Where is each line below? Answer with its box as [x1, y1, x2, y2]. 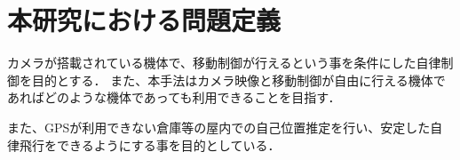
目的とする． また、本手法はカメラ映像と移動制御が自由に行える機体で [31, 70, 446, 89]
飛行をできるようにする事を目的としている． [19, 135, 281, 154]
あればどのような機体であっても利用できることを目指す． [7, 88, 341, 107]
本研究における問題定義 [7, 2, 282, 38]
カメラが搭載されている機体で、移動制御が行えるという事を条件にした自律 [7, 53, 441, 72]
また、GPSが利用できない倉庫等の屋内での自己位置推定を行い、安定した [7, 117, 431, 136]
